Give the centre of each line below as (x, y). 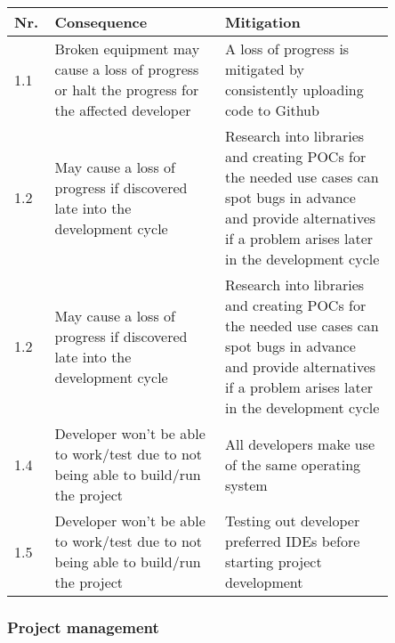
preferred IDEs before (292, 541)
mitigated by (264, 69)
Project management (83, 627)
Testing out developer (292, 521)
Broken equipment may (127, 49)
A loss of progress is (287, 49)
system (246, 484)
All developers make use (300, 444)
